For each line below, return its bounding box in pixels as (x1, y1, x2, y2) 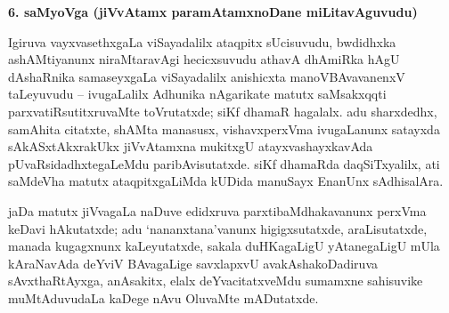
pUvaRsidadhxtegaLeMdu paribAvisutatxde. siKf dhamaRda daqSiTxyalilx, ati (8, 154, 440, 173)
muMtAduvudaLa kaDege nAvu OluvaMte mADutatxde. (8, 288, 319, 307)
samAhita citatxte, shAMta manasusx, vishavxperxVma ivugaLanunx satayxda (8, 119, 440, 138)
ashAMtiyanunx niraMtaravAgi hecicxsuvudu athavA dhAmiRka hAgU (8, 50, 400, 68)
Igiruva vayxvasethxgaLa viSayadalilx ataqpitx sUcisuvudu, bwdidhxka (8, 32, 396, 51)
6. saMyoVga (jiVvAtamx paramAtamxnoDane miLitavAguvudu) (8, 3, 418, 20)
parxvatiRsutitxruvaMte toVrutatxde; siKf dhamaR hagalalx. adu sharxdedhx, (8, 101, 437, 120)
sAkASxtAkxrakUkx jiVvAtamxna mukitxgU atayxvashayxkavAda (8, 137, 373, 156)
